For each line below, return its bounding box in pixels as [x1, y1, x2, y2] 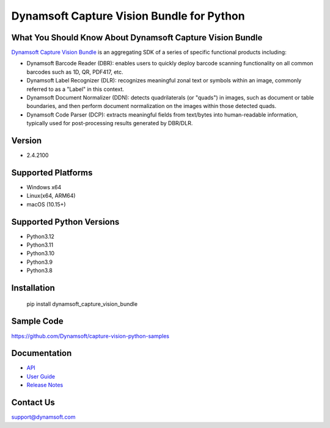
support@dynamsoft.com [11, 413, 76, 421]
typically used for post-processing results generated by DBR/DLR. [26, 120, 193, 127]
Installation [11, 283, 55, 293]
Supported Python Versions [11, 217, 120, 227]
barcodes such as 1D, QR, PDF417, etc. [26, 68, 123, 76]
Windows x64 [26, 184, 62, 190]
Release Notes [26, 382, 64, 389]
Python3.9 [26, 258, 53, 266]
